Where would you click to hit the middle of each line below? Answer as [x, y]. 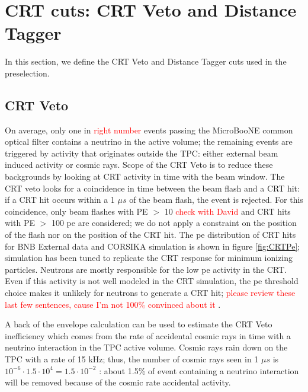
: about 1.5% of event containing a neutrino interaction [199, 370]
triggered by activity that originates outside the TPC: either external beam [142, 153]
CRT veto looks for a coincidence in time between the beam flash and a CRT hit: [152, 188]
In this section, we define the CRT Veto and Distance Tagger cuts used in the [146, 61]
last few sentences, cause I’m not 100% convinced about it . [113, 304]
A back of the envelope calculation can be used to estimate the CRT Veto [139, 324]
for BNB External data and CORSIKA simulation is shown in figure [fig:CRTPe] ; [153, 246]
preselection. [27, 73]
